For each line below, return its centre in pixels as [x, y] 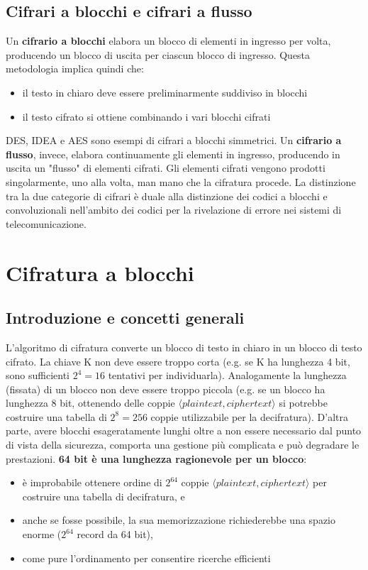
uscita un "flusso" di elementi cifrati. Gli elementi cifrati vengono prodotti [166, 168]
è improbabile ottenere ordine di [92, 482]
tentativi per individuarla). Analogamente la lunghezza [227, 375]
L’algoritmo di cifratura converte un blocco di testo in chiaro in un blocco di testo [184, 347]
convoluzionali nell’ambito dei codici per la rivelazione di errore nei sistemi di [174, 210]
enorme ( [42, 534]
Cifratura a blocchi [100, 272]
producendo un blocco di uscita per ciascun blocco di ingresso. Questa [158, 54]
